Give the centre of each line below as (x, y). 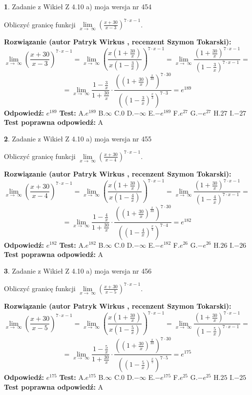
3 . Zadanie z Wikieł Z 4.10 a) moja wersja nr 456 (78, 270)
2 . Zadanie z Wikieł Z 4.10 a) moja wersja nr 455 (78, 138)
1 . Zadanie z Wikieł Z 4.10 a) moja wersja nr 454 (78, 6)
